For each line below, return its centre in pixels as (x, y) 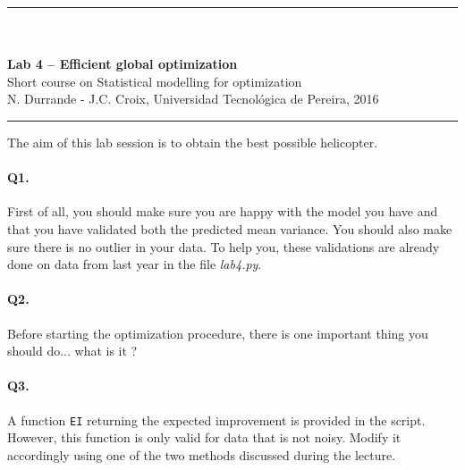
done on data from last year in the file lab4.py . (135, 264)
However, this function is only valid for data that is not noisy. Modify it (204, 437)
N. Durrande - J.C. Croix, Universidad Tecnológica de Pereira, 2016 (193, 99)
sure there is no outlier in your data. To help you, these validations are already (224, 246)
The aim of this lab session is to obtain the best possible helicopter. (193, 142)
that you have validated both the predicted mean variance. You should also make (230, 228)
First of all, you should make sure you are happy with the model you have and (223, 211)
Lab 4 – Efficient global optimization (123, 64)
